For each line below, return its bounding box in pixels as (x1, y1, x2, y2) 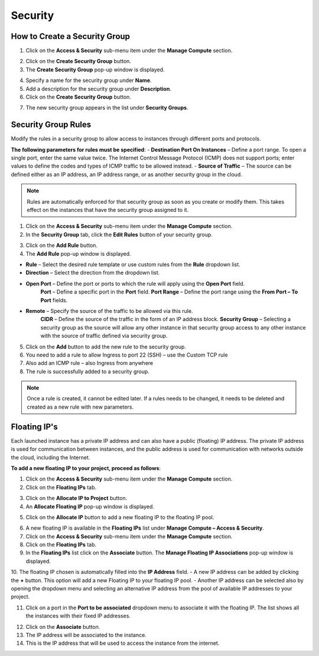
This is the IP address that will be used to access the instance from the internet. (25, 639, 220, 647)
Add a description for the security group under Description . (25, 85, 171, 92)
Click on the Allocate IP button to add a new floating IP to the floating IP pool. (25, 514, 214, 521)
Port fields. (40, 296, 68, 303)
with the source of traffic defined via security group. (40, 332, 168, 340)
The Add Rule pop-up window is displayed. (25, 250, 131, 257)
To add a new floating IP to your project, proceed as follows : (11, 464, 161, 472)
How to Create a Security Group (11, 31, 130, 41)
